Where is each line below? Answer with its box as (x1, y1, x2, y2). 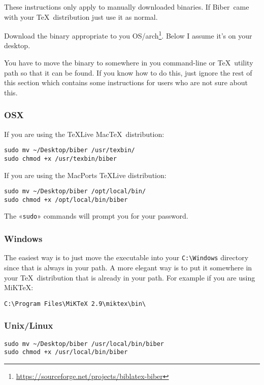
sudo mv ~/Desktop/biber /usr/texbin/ (4, 147, 135, 154)
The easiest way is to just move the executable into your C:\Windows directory (4, 252, 249, 263)
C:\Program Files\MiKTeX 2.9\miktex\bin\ (4, 300, 146, 307)
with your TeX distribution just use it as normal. (4, 11, 158, 22)
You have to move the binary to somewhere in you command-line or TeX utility (4, 57, 253, 68)
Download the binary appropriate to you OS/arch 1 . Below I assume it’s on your (4, 29, 252, 41)
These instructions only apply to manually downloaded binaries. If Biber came (4, 2, 249, 12)
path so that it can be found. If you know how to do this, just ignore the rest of (4, 67, 252, 78)
